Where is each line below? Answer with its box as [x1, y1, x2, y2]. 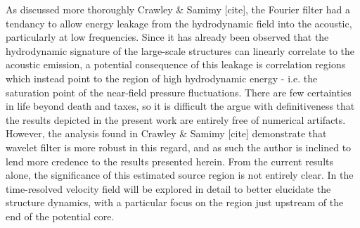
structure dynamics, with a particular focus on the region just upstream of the [6, 195, 344, 210]
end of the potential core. [6, 208, 115, 223]
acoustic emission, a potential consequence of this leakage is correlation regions [6, 57, 346, 72]
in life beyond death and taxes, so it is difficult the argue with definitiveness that [6, 99, 355, 113]
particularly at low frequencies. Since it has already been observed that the [6, 30, 329, 44]
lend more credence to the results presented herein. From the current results [6, 153, 334, 168]
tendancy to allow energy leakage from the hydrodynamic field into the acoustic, [6, 15, 352, 30]
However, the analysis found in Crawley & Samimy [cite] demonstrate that [6, 126, 327, 141]
